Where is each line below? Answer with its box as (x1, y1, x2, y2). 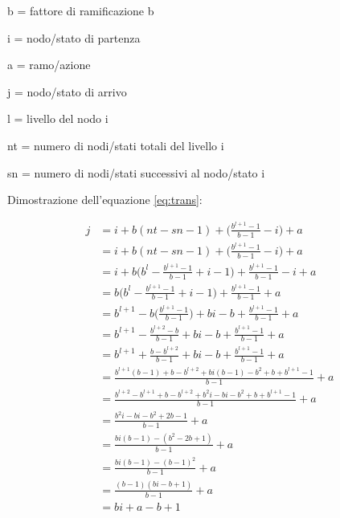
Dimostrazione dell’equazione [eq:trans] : (7, 191, 203, 208)
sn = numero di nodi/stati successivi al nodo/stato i (7, 164, 265, 181)
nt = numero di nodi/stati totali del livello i (7, 137, 224, 153)
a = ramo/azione (7, 56, 91, 73)
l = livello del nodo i (7, 110, 109, 127)
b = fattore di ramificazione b (7, 2, 154, 18)
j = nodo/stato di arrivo (7, 83, 127, 100)
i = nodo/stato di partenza (7, 29, 141, 46)
